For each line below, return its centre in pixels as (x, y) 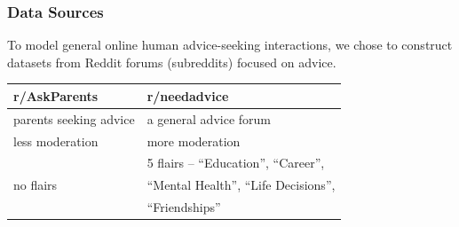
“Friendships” (184, 207)
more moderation (194, 141)
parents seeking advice (74, 118)
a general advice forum (209, 118)
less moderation (56, 141)
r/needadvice (188, 95)
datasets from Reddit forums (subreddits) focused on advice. (172, 62)
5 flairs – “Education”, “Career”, (236, 163)
